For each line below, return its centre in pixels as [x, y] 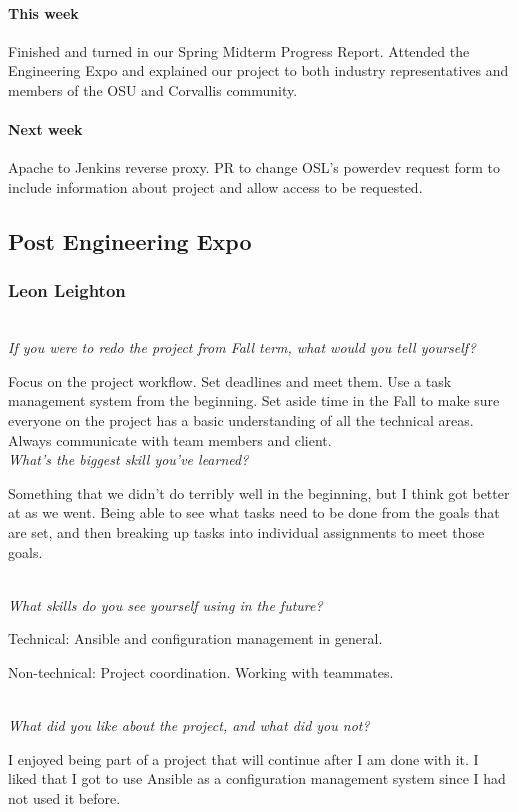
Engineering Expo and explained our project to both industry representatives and [258, 70]
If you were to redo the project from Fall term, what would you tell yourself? [242, 347]
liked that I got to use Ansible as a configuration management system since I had [257, 778]
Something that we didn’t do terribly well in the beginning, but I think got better [259, 492]
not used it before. [64, 797]
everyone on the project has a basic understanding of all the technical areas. [241, 419]
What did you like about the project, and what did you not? [189, 725]
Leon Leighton [67, 290]
